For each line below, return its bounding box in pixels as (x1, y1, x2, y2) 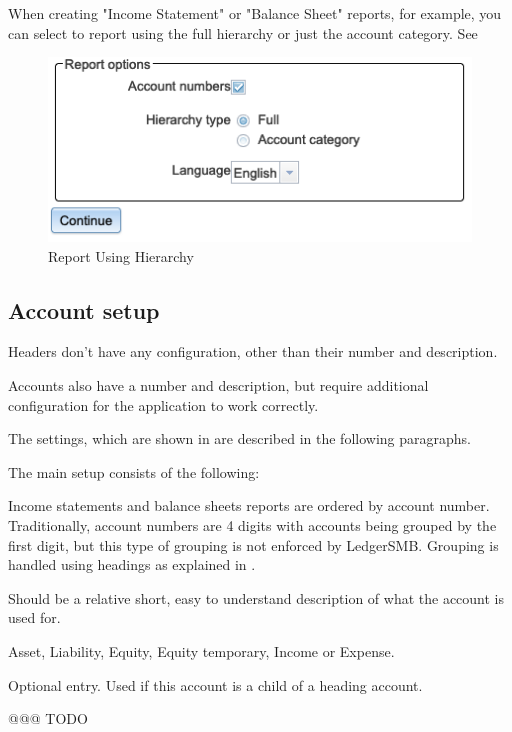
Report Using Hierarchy (48, 245, 194, 266)
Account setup (8, 294, 160, 325)
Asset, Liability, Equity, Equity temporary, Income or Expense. (8, 640, 395, 661)
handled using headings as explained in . (8, 554, 256, 575)
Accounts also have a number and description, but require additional (8, 374, 429, 395)
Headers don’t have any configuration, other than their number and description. (8, 341, 498, 362)
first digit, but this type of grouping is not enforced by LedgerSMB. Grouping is (8, 534, 499, 555)
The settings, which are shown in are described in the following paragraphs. (8, 428, 471, 449)
